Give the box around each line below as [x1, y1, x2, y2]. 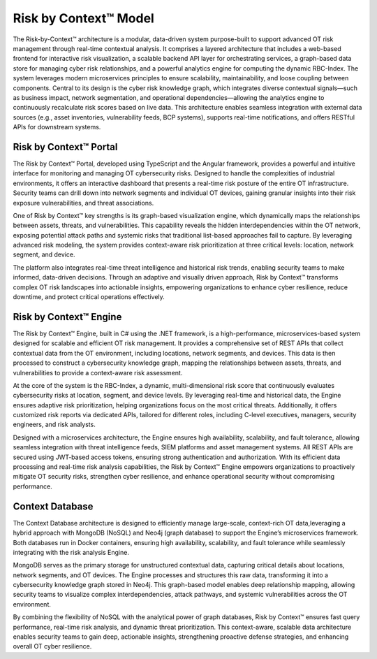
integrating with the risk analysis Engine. [13, 548, 129, 556]
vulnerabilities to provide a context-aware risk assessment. [13, 368, 183, 377]
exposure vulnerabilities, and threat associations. [13, 198, 154, 207]
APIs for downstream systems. [13, 123, 101, 131]
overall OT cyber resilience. [13, 642, 92, 651]
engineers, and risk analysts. [13, 420, 96, 429]
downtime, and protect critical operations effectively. [13, 293, 165, 301]
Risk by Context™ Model [13, 10, 155, 26]
